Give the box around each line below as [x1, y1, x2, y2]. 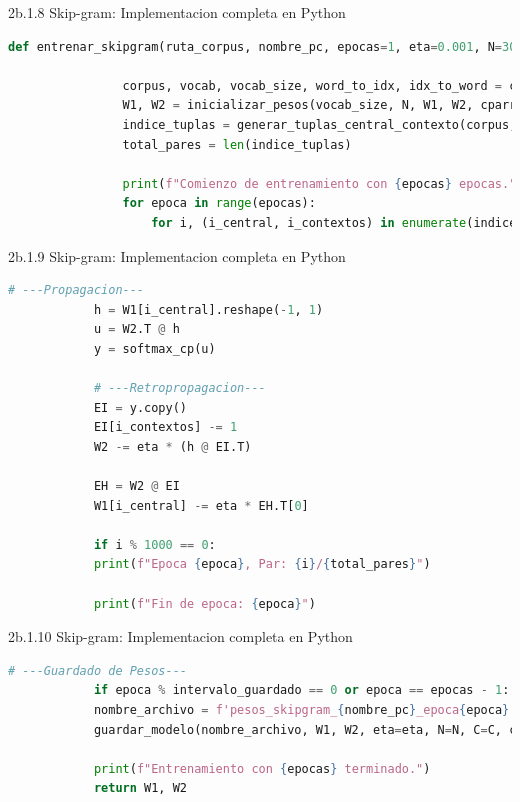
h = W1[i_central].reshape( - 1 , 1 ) [93, 302, 324, 317]
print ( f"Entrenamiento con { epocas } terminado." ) [93, 761, 431, 776]
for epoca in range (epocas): [122, 196, 316, 211]
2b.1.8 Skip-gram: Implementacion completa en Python [8, 2, 346, 22]
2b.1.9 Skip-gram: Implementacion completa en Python [8, 245, 346, 266]
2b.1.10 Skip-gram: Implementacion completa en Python [8, 626, 353, 647]
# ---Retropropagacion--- [93, 381, 266, 396]
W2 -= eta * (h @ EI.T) [93, 439, 252, 454]
